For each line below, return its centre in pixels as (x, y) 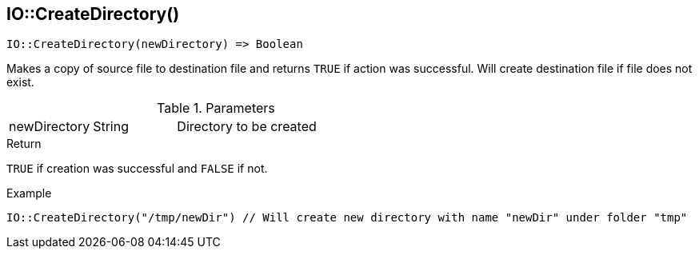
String (111, 127)
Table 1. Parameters (216, 108)
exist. (20, 82)
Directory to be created (247, 127)
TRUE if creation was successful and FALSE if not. (137, 169)
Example (29, 193)
